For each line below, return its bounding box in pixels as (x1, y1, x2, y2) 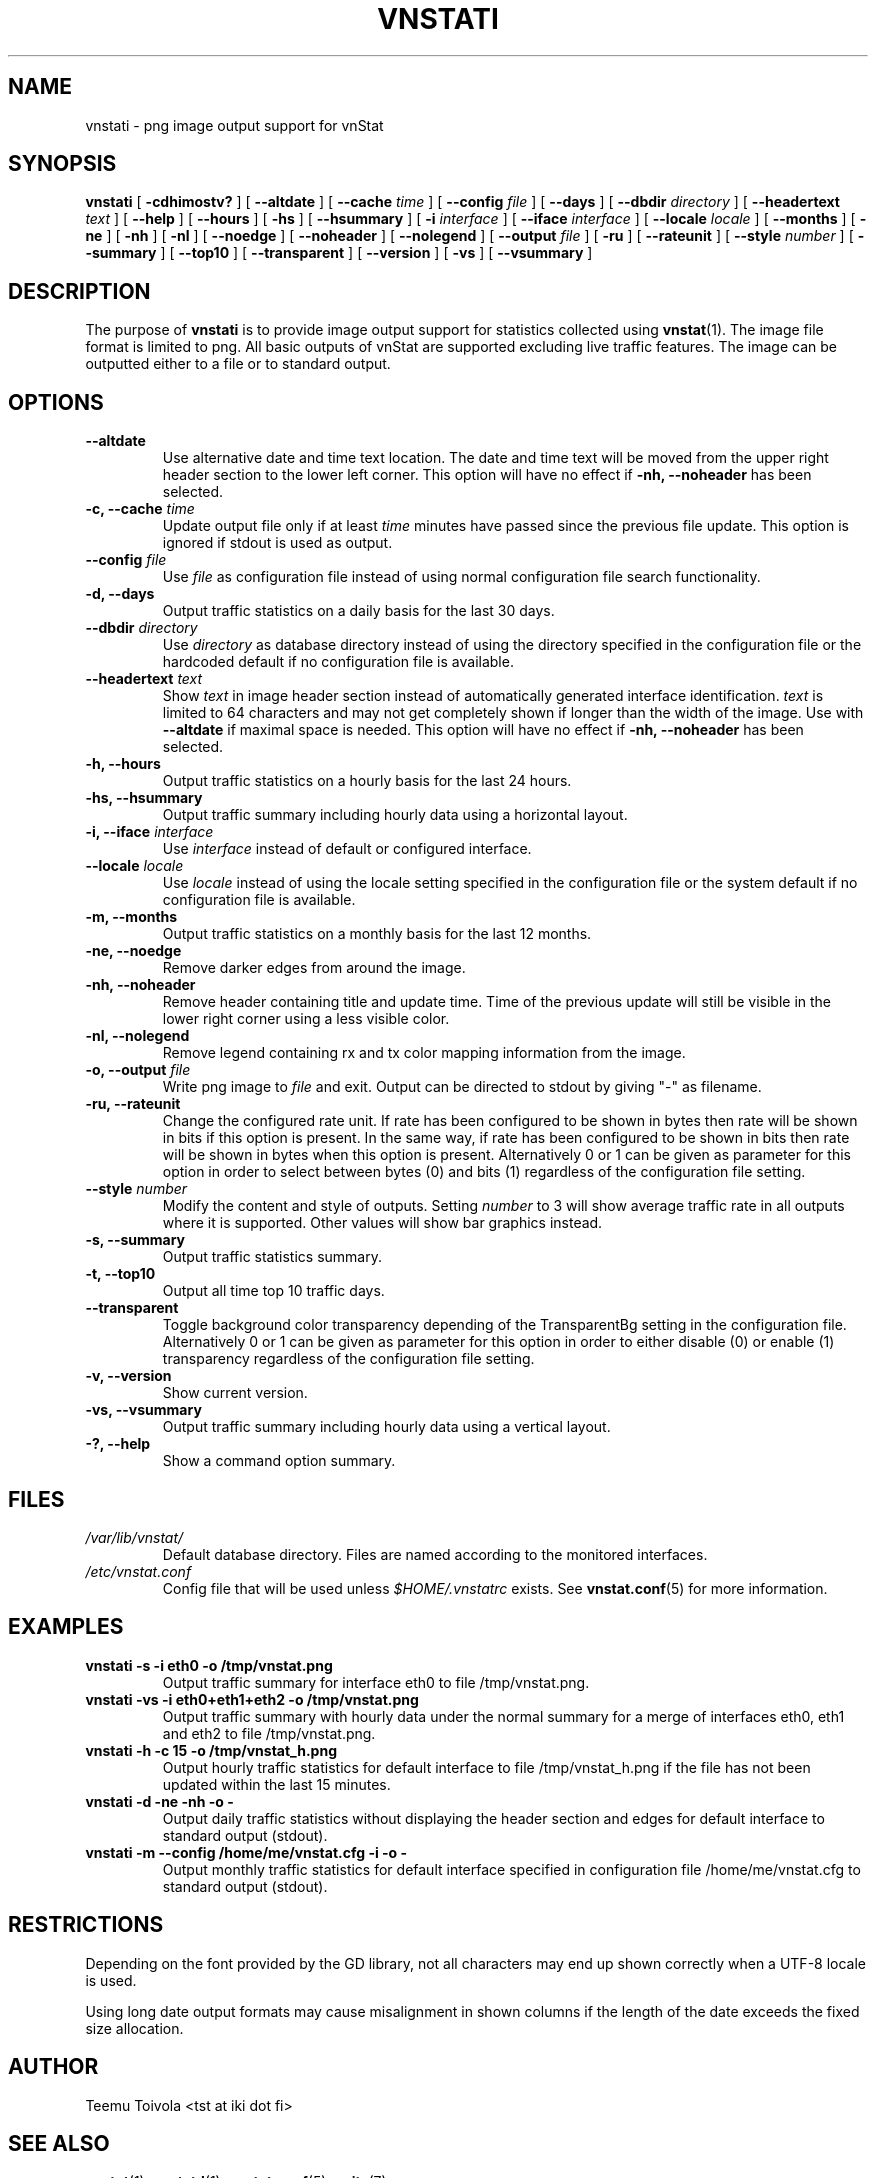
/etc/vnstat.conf (85, 1562, 192, 1580)
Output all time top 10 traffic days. (162, 1282, 385, 1300)
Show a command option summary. (162, 1452, 396, 1470)
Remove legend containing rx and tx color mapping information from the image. (162, 1044, 686, 1062)
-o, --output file (85, 1061, 191, 1079)
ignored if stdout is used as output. (162, 534, 393, 552)
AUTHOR (8, 2054, 99, 2080)
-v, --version (85, 1367, 172, 1385)
